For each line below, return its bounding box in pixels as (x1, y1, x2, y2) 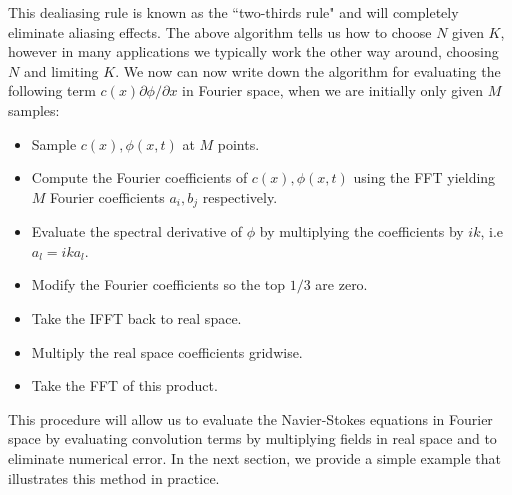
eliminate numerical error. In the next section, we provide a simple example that (8, 447, 502, 468)
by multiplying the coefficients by (259, 221, 464, 242)
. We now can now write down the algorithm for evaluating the (115, 60, 501, 81)
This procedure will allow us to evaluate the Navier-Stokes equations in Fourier (8, 408, 493, 429)
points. (217, 133, 260, 154)
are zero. (315, 274, 368, 295)
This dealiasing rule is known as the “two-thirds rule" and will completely (8, 2, 459, 22)
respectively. (202, 186, 278, 207)
